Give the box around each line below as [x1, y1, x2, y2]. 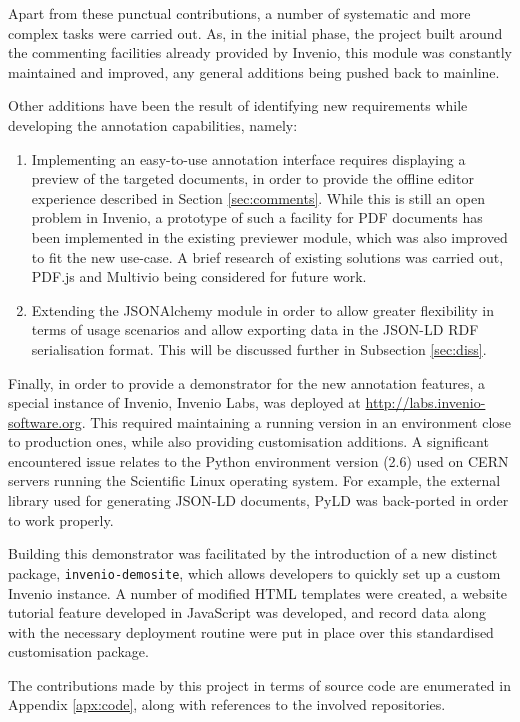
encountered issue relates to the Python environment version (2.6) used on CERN [8, 450, 509, 471]
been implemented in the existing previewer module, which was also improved [31, 226, 508, 247]
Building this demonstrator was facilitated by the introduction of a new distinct [8, 543, 498, 564]
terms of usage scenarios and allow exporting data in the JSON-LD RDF [31, 319, 479, 340]
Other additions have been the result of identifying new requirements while [8, 95, 468, 116]
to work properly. [8, 509, 114, 530]
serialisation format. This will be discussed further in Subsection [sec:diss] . [31, 338, 487, 359]
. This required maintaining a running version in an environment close [81, 411, 512, 432]
